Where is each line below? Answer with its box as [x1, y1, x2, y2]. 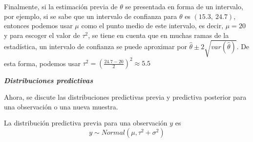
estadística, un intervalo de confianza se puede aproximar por [4, 41, 187, 52]
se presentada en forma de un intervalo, [125, 1, 243, 11]
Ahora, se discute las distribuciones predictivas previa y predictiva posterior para [4, 92, 247, 102]
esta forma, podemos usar [4, 58, 81, 68]
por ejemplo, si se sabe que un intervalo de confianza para [4, 11, 177, 21]
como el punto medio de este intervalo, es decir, [81, 20, 224, 31]
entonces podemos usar [4, 20, 73, 31]
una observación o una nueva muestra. [4, 101, 118, 111]
